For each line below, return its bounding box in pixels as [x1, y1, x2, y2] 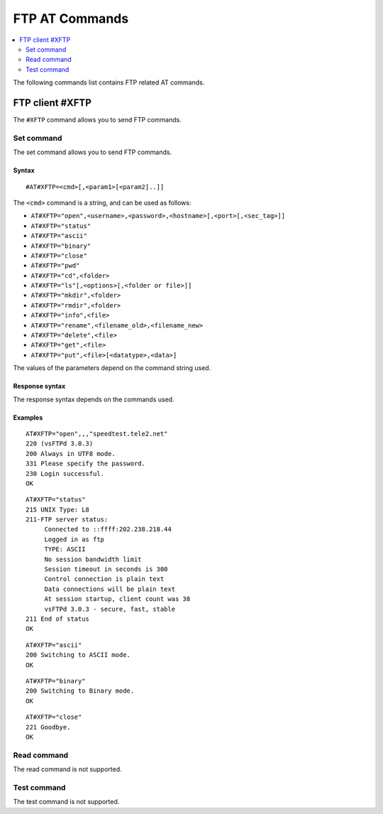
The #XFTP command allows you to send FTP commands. [13, 116, 182, 124]
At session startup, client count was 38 [44, 595, 191, 603]
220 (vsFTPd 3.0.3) [26, 440, 94, 447]
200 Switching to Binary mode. [26, 687, 135, 695]
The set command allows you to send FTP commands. [13, 148, 172, 156]
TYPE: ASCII [44, 546, 86, 553]
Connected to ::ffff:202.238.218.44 [44, 526, 172, 533]
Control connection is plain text [44, 575, 165, 583]
